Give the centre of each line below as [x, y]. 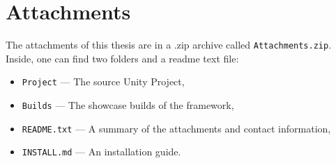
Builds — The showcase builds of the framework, [128, 105]
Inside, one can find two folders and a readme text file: [122, 58]
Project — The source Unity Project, [103, 81]
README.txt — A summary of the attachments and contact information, [176, 128]
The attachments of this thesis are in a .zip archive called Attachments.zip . [169, 45]
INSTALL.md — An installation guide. [101, 152]
